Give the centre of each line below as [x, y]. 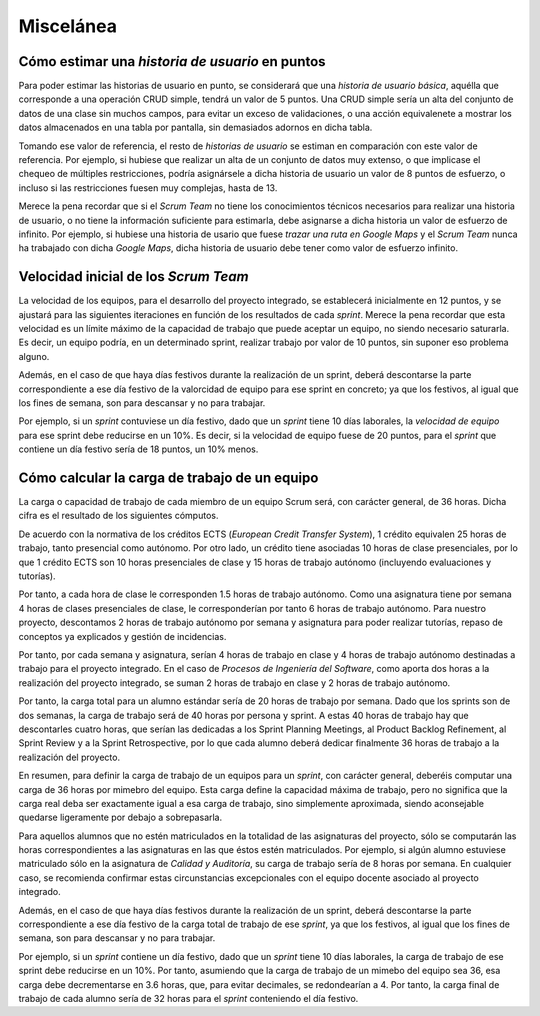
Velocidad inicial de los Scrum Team [133, 276]
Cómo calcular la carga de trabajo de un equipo [168, 477]
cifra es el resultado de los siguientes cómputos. [118, 516]
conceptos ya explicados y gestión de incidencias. [122, 636]
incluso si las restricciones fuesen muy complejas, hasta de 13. [148, 187]
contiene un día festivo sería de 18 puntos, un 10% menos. [138, 449]
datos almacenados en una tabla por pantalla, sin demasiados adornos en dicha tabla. [195, 127]
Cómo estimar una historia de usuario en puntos [172, 61]
